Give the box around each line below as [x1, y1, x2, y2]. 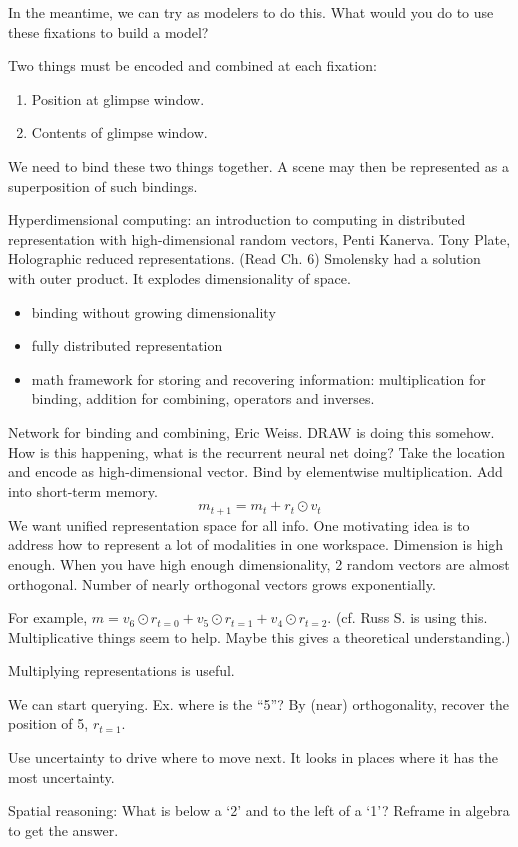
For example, [8, 607, 88, 628]
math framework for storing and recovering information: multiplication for [31, 368, 486, 389]
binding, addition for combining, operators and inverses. [31, 388, 375, 409]
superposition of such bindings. [8, 175, 198, 196]
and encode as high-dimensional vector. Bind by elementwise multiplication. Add [8, 461, 503, 482]
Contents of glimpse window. [31, 122, 208, 143]
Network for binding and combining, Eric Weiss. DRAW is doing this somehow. [8, 421, 495, 442]
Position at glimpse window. [31, 88, 205, 109]
